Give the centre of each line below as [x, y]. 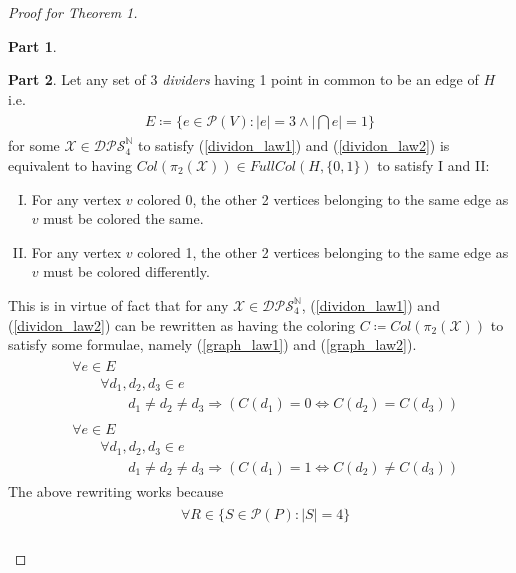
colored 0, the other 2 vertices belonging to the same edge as [323, 198]
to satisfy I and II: [433, 165]
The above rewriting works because [116, 490]
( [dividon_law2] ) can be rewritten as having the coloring [182, 324]
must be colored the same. [123, 218]
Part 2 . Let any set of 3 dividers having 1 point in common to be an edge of [243, 79]
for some [34, 145]
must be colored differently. [126, 271]
